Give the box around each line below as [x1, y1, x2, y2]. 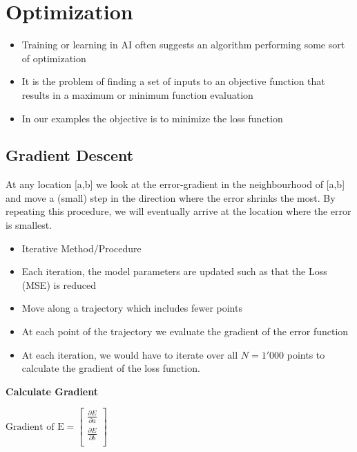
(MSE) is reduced [21, 277, 97, 292]
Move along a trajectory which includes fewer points [21, 301, 242, 315]
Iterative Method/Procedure [21, 241, 142, 255]
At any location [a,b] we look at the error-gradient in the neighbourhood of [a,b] [6, 177, 345, 191]
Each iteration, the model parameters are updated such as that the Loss [21, 264, 327, 279]
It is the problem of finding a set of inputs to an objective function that [21, 74, 325, 88]
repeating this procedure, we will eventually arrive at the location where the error [6, 204, 351, 218]
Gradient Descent [6, 144, 134, 166]
